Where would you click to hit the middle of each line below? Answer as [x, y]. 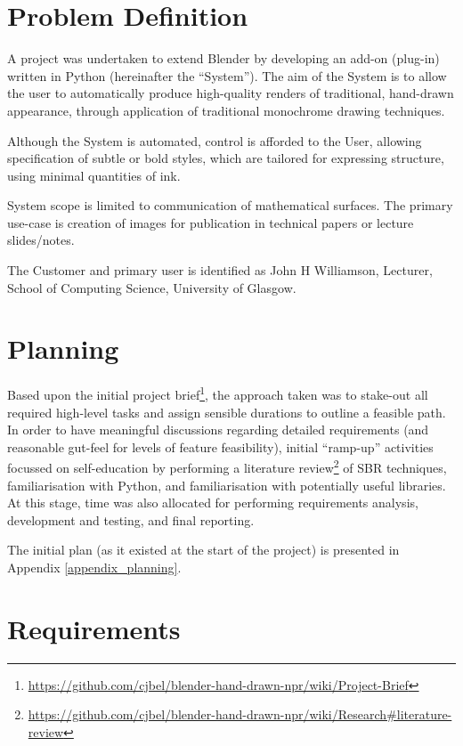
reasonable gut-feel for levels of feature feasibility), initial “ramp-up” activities [220, 446]
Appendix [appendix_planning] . [94, 568]
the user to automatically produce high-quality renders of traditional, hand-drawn [231, 93]
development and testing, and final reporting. [131, 519]
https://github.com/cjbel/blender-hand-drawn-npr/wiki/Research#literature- [240, 714]
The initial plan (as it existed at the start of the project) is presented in [203, 550]
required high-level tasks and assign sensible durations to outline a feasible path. [227, 412]
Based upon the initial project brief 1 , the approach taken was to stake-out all [218, 393]
